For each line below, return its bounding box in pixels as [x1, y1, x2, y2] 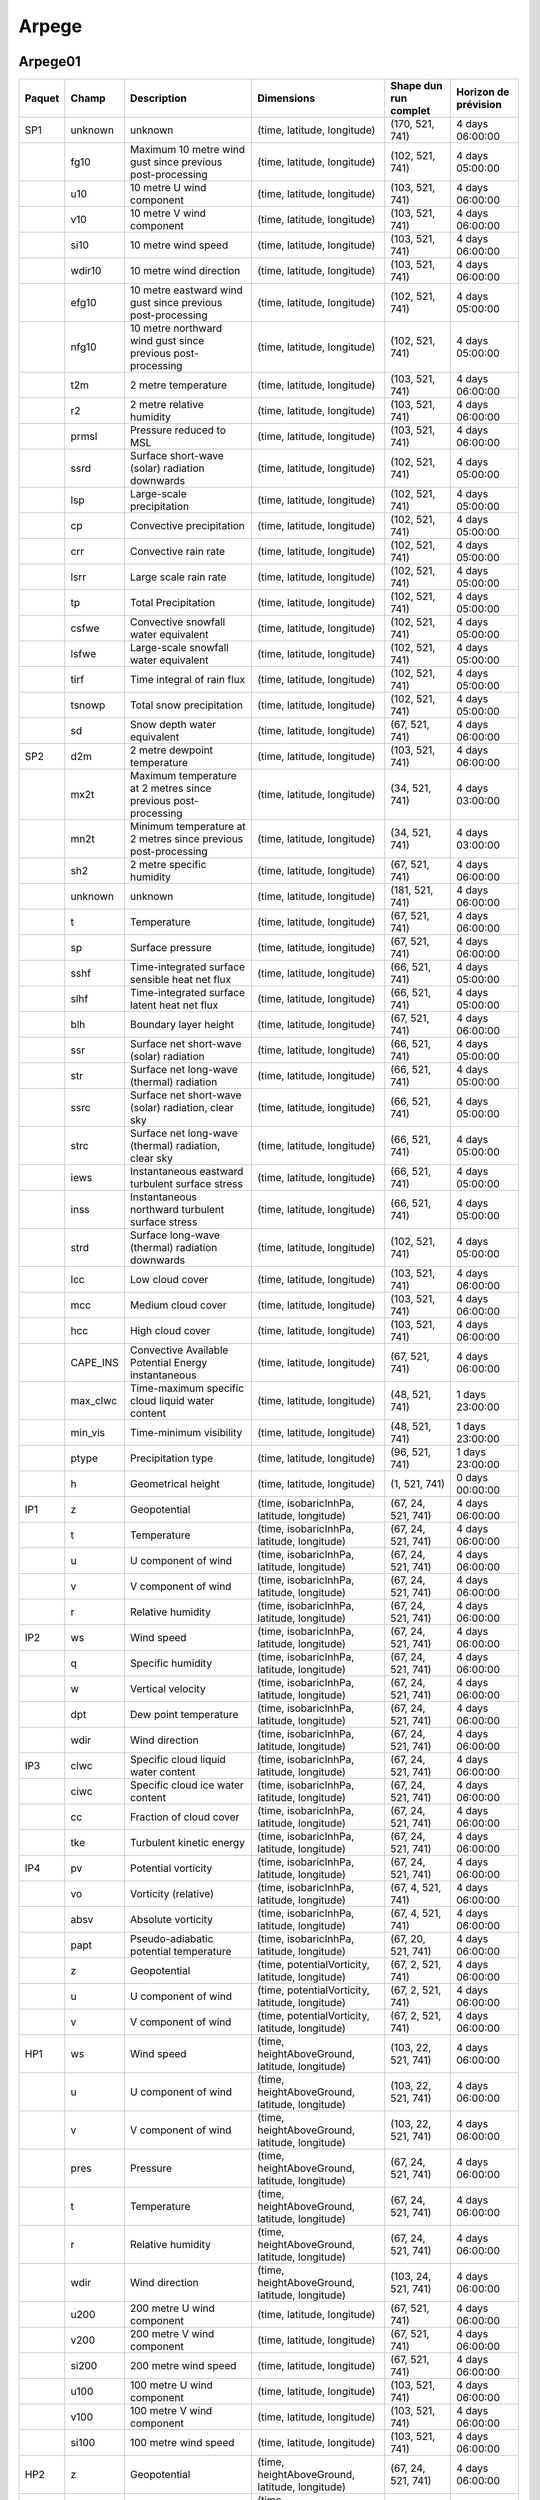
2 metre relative [130, 398, 204, 412]
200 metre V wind [130, 2327, 215, 2341]
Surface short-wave [130, 449, 224, 463]
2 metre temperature [130, 378, 228, 392]
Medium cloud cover [130, 1298, 227, 1312]
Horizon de [456, 85, 510, 99]
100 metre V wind [130, 2404, 213, 2418]
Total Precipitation [130, 596, 216, 610]
